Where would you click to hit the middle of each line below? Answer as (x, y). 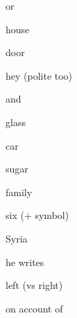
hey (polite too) (39, 75)
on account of (34, 308)
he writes (25, 262)
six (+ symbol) (37, 215)
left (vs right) (34, 285)
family (19, 192)
